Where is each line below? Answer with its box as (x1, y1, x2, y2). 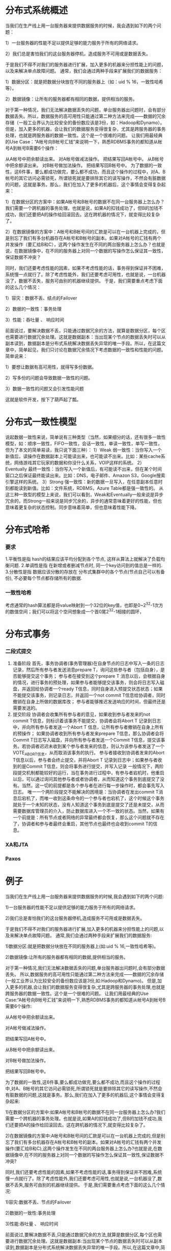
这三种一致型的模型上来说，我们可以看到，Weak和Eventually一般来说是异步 (5, 491, 164, 498)
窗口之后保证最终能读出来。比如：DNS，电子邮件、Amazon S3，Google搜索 (5, 472, 165, 478)
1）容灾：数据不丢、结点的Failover (5, 295, 77, 301)
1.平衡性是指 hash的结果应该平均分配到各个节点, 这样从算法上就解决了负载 (5, 556, 161, 562)
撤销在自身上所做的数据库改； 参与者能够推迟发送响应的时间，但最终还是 (12, 699, 166, 705)
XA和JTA (5, 841, 28, 848)
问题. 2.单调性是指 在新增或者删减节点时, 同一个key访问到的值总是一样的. (9, 562, 163, 569)
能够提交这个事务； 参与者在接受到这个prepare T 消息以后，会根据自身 (17, 673, 165, 679)
